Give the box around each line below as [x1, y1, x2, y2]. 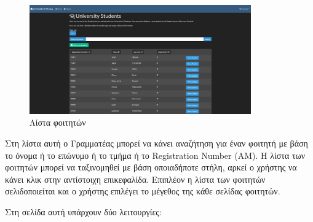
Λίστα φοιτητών [30, 116, 86, 129]
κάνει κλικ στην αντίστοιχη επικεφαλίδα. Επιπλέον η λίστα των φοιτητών [5, 172, 266, 185]
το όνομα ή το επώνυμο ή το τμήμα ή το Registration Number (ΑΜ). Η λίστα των [5, 148, 306, 161]
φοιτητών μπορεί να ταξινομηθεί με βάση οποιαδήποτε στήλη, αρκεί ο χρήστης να [5, 161, 297, 174]
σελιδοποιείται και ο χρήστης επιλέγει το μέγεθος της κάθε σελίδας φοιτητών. [5, 185, 280, 197]
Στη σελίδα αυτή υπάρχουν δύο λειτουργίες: [5, 205, 162, 218]
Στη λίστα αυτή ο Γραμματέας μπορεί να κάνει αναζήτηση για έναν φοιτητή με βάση [5, 136, 308, 149]
